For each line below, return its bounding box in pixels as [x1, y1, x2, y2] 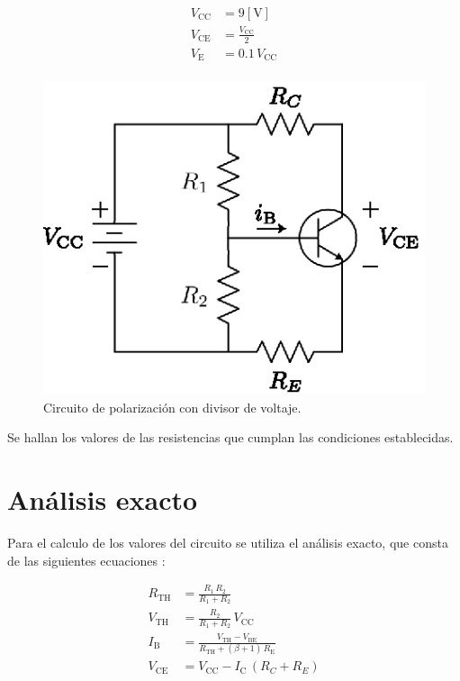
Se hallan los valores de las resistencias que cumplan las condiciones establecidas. [7, 428, 454, 447]
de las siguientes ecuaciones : [7, 550, 166, 569]
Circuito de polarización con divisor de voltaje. [43, 397, 302, 416]
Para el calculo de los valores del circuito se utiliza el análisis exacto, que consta [7, 533, 448, 552]
